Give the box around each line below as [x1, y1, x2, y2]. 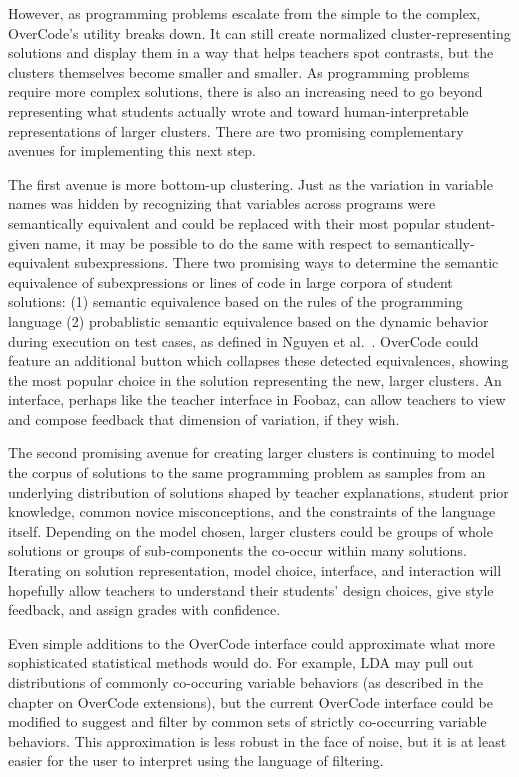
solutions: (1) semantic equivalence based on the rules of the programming [8, 291, 463, 312]
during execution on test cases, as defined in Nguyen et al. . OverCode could [8, 330, 479, 351]
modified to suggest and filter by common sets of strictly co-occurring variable [8, 711, 487, 732]
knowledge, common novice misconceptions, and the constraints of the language [8, 501, 496, 522]
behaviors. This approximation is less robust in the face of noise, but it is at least [8, 730, 507, 751]
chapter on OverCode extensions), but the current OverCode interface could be [8, 691, 493, 712]
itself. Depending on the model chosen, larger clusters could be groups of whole [8, 520, 493, 541]
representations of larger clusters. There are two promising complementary [8, 120, 464, 141]
